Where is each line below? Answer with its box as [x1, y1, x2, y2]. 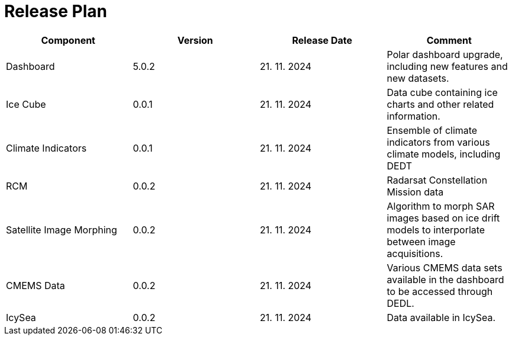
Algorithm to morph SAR [387, 200, 495, 212]
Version [177, 34, 213, 46]
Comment [426, 34, 472, 46]
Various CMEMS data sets [387, 261, 503, 274]
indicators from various [387, 136, 490, 148]
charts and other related [387, 98, 494, 110]
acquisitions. [387, 247, 443, 259]
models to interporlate [387, 223, 485, 236]
